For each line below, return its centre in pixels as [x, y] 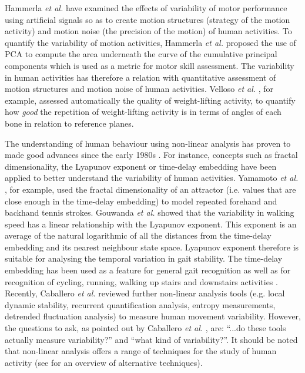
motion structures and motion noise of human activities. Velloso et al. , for [139, 89]
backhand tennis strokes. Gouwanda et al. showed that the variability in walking [150, 212]
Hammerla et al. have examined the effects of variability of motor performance [146, 8]
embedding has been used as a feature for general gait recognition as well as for [148, 270]
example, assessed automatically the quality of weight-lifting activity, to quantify [150, 100]
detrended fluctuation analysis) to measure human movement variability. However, [153, 316]
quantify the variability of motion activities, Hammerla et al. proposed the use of [150, 42]
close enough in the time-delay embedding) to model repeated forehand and [141, 201]
